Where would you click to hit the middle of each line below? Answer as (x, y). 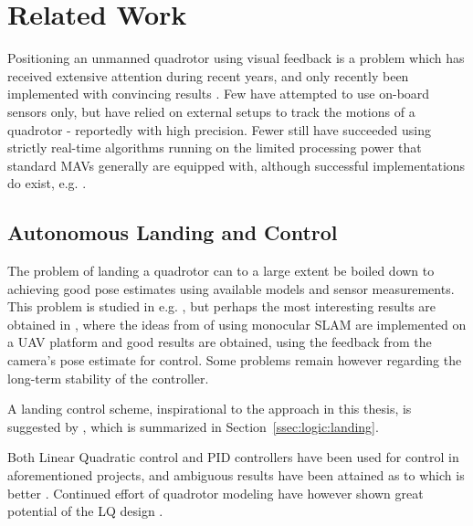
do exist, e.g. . (47, 183)
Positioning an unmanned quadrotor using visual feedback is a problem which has (236, 58)
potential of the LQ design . (85, 511)
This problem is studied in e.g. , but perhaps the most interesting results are (222, 306)
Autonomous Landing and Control (173, 232)
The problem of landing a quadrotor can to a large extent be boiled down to (221, 271)
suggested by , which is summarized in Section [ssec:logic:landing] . (193, 426)
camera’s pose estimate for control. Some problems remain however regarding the (235, 360)
